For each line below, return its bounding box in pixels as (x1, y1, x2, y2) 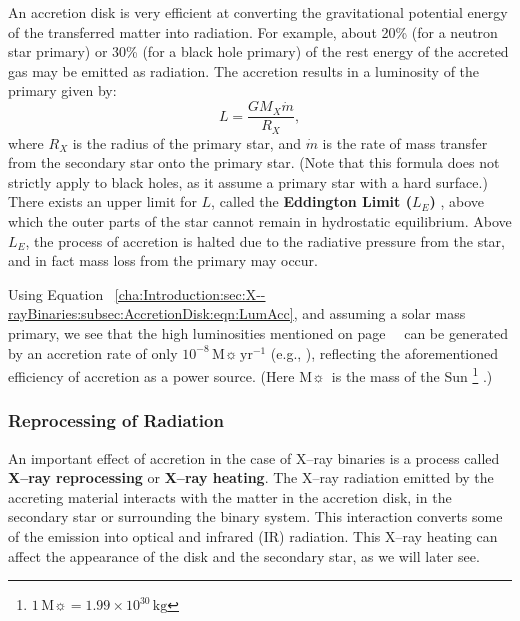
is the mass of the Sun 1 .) (331, 363, 493, 386)
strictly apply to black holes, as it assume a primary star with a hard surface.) (8, 171, 488, 192)
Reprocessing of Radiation (8, 408, 224, 433)
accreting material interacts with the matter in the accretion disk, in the (8, 486, 452, 507)
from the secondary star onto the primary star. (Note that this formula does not (8, 152, 500, 173)
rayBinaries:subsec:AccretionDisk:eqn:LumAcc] (8, 303, 294, 324)
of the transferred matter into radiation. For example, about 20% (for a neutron (8, 21, 498, 42)
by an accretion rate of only (8, 342, 178, 363)
